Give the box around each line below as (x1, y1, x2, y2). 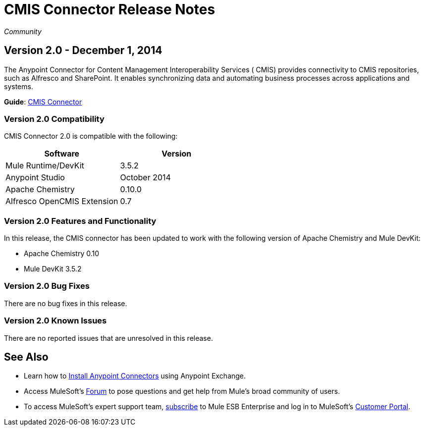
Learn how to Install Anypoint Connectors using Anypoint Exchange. (24, 372, 246, 380)
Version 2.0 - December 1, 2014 (4, 44, 162, 57)
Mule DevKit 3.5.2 (24, 265, 82, 273)
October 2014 (120, 172, 171, 183)
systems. (4, 82, 33, 91)
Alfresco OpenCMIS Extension (5, 196, 118, 207)
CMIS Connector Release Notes (4, 1, 215, 18)
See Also (4, 351, 49, 364)
